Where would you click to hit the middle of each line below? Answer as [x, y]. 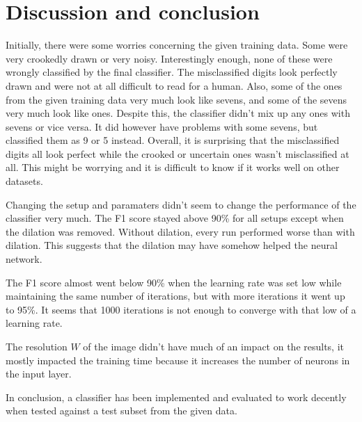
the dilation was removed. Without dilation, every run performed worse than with [180, 231]
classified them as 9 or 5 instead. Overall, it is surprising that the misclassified [173, 140]
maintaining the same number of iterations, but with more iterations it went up [175, 296]
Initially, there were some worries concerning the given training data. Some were [177, 45]
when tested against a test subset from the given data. [121, 411]
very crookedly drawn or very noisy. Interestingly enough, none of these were [169, 58]
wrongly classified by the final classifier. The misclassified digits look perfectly [172, 72]
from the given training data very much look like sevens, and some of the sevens [176, 99]
